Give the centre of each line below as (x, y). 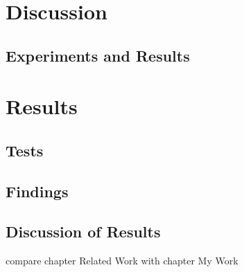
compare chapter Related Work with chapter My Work (122, 261)
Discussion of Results (83, 232)
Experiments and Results (98, 55)
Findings (37, 191)
